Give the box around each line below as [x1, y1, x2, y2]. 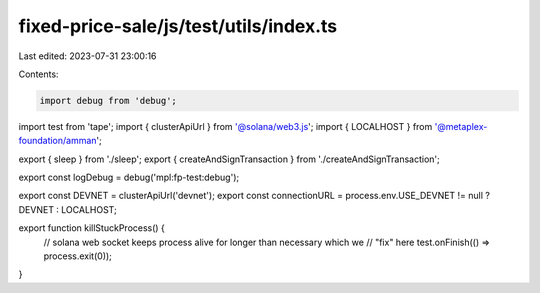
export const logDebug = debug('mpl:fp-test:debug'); [18, 171, 240, 184]
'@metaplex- [434, 120, 488, 132]
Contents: [18, 68, 59, 80]
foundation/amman [18, 135, 97, 147]
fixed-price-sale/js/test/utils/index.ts [18, 15, 338, 37]
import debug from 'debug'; [39, 95, 177, 106]
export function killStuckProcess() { [18, 222, 165, 234]
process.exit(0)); [43, 250, 112, 262]
